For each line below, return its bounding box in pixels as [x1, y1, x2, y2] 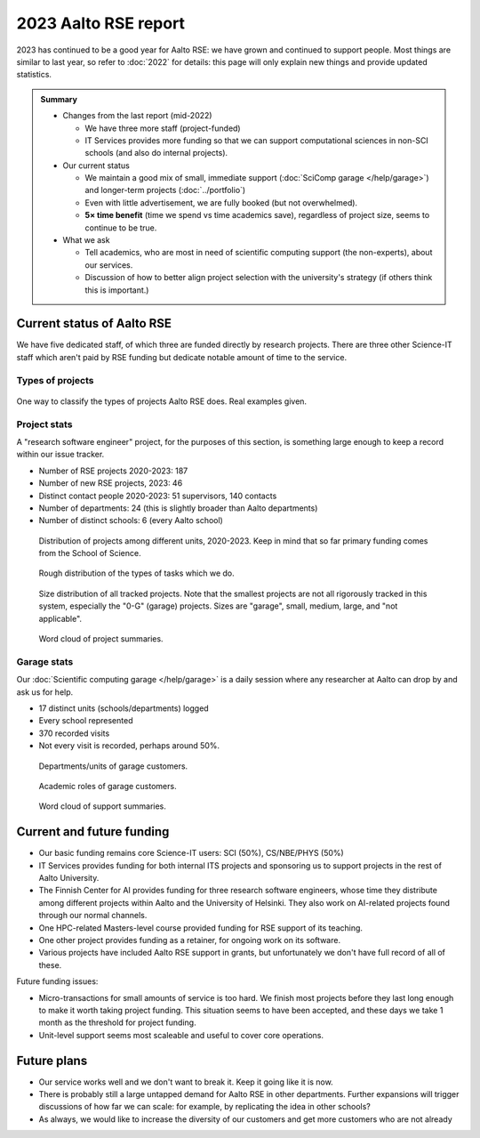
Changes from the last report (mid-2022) [62, 110, 212, 121]
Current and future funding [16, 824, 170, 840]
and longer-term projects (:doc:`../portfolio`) [84, 185, 246, 196]
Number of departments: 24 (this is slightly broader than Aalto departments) [38, 503, 318, 513]
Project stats [16, 418, 73, 431]
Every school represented [38, 715, 133, 726]
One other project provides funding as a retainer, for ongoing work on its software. [38, 934, 341, 945]
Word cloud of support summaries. [38, 801, 166, 811]
